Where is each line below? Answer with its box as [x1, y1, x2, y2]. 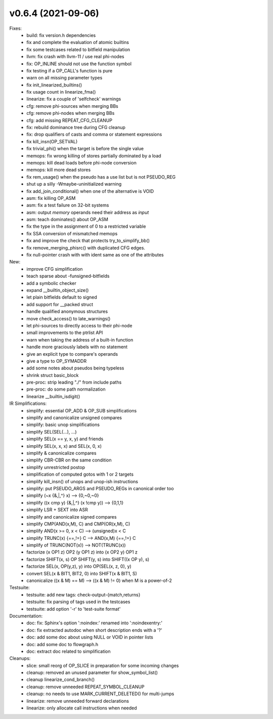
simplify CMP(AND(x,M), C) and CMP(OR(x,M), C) [26, 521, 130, 527]
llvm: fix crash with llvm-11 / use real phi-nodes [26, 54, 124, 60]
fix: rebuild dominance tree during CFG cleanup [26, 124, 126, 131]
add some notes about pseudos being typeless [26, 365, 124, 371]
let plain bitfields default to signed [26, 294, 97, 301]
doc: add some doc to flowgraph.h [26, 641, 99, 647]
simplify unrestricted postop [26, 464, 85, 470]
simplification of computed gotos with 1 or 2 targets [26, 471, 134, 478]
